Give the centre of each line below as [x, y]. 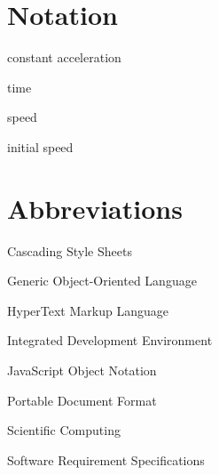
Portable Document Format [82, 400]
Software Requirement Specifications [106, 459]
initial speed [40, 146]
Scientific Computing [64, 430]
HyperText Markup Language [88, 310]
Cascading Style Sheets [70, 250]
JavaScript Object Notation [82, 370]
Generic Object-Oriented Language [102, 281]
